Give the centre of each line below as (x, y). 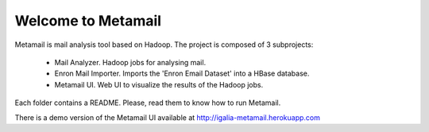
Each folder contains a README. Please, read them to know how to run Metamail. (148, 103)
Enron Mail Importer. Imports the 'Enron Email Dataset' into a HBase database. (182, 74)
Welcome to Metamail (88, 21)
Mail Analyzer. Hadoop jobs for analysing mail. (130, 62)
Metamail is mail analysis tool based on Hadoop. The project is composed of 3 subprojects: (164, 45)
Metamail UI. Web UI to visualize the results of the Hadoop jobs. (159, 84)
